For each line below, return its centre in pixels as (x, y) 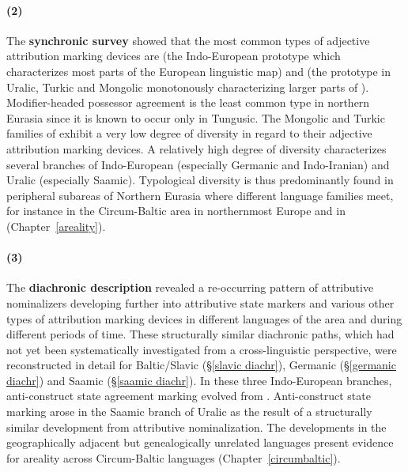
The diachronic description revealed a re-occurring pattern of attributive (190, 287)
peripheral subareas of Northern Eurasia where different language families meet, (200, 195)
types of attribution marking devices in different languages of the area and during (204, 318)
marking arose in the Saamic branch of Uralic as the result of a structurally (189, 412)
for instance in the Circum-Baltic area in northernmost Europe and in (176, 211)
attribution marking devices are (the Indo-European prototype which (174, 56)
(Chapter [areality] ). (56, 226)
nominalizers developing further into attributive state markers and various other (200, 302)
